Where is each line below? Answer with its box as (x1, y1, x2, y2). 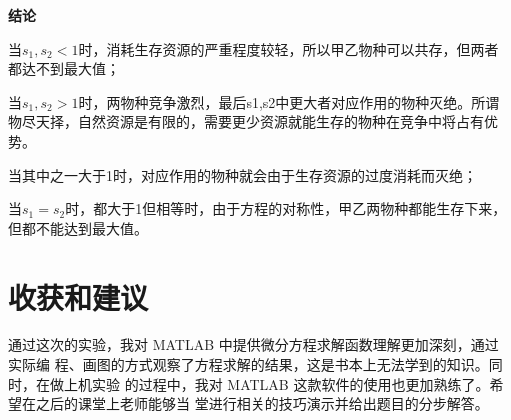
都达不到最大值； (8, 58, 120, 79)
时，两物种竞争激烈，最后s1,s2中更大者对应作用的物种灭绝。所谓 (78, 91, 500, 112)
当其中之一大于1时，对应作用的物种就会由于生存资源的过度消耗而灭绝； (8, 164, 477, 185)
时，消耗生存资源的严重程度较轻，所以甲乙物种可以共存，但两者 (78, 38, 499, 59)
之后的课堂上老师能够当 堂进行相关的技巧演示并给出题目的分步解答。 (35, 393, 489, 414)
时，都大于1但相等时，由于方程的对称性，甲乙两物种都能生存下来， (65, 198, 507, 219)
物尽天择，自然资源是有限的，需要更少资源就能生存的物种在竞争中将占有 (8, 111, 484, 132)
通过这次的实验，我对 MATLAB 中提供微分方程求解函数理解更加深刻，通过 (8, 334, 499, 355)
